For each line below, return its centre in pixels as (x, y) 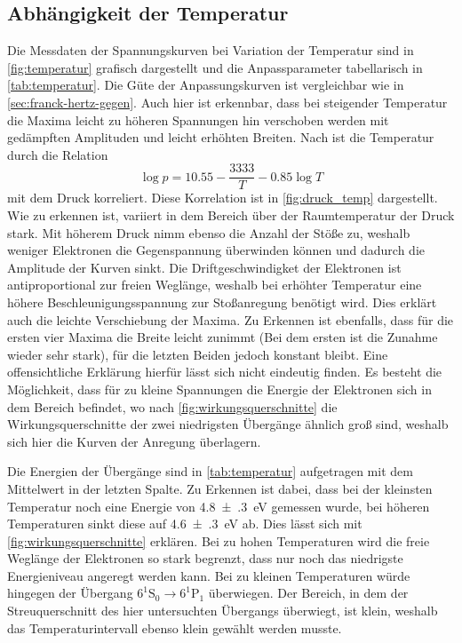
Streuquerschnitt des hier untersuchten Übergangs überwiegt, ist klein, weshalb (223, 611)
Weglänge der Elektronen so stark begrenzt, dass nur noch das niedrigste (205, 558)
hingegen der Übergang (70, 593)
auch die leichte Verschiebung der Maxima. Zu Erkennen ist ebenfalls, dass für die (231, 319)
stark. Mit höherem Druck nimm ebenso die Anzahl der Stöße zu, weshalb (209, 232)
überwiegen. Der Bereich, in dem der (308, 593)
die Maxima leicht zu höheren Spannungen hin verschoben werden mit (198, 119)
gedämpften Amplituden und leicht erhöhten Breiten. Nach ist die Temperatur (221, 137)
